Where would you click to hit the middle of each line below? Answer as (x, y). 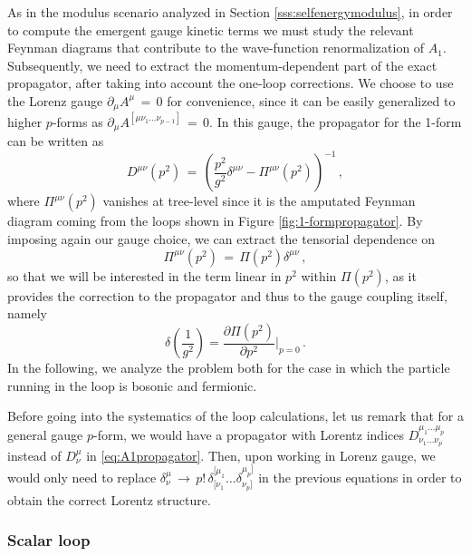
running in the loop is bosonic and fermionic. (132, 385)
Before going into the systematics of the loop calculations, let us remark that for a (235, 416)
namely (27, 313)
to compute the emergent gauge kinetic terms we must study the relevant (211, 29)
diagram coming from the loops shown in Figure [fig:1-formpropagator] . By (215, 221)
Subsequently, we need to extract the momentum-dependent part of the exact (222, 65)
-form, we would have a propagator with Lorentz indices (248, 434)
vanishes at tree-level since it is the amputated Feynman (259, 201)
